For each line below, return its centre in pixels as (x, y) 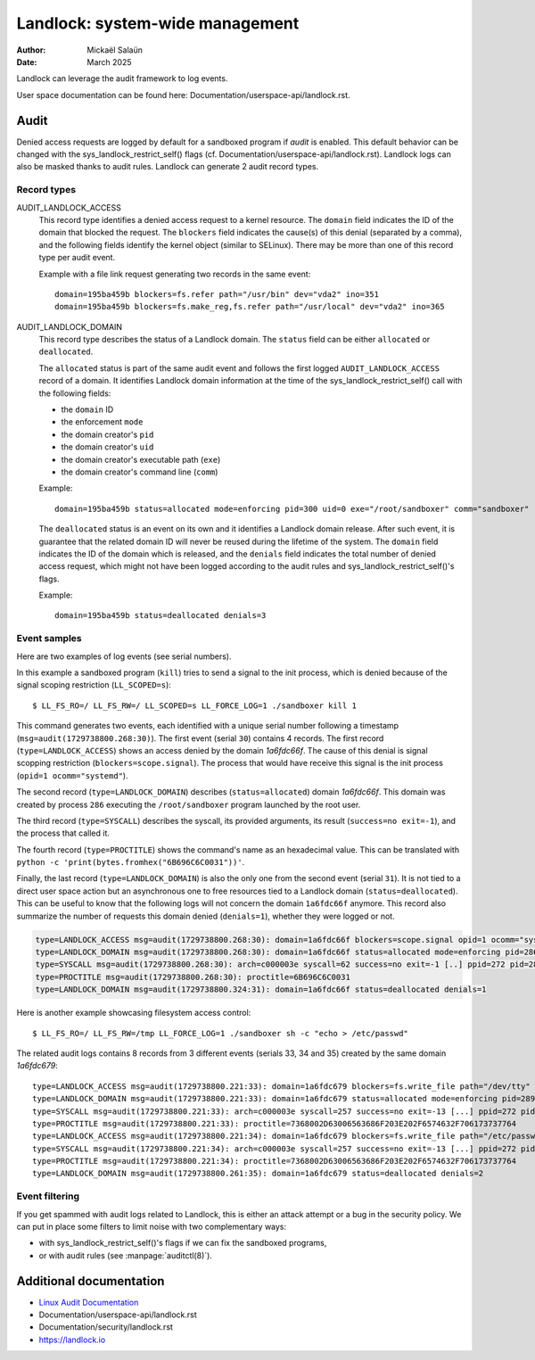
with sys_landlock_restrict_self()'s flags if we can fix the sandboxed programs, (183, 1243)
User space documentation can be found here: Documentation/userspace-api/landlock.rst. (184, 95)
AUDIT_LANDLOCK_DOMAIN (70, 326)
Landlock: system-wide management (158, 23)
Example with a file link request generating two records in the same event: (175, 274)
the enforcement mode (102, 422)
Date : (27, 62)
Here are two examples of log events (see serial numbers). (124, 656)
